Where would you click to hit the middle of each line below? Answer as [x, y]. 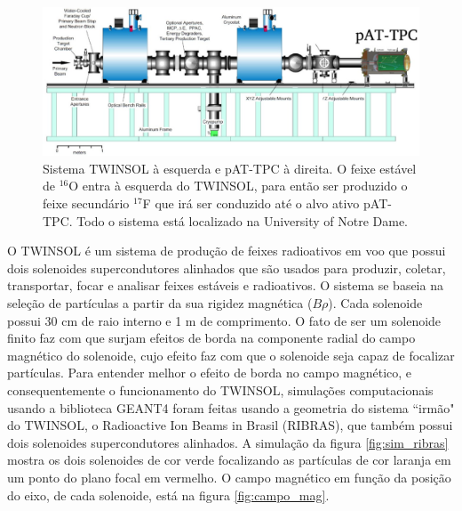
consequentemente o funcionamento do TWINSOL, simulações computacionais [220, 390]
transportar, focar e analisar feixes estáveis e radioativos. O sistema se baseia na [225, 285]
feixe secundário [86, 203]
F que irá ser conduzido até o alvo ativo [251, 203]
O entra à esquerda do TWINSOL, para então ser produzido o [238, 186]
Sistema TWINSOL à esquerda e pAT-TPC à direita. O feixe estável [230, 168]
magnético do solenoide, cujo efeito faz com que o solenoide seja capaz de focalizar [231, 355]
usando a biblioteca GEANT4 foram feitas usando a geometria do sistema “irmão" [231, 407]
